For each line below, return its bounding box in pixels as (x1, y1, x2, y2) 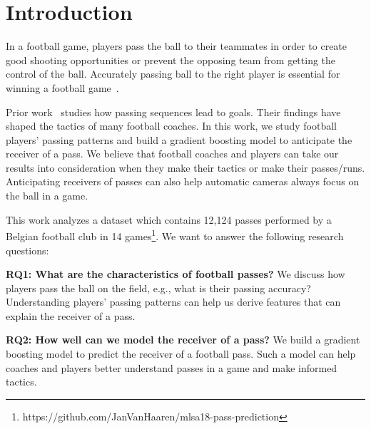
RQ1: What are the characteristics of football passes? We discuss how (6, 267, 345, 281)
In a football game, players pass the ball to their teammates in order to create (6, 38, 347, 53)
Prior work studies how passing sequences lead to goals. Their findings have (6, 104, 341, 119)
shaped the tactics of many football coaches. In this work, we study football (6, 118, 337, 133)
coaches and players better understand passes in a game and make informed (6, 360, 337, 375)
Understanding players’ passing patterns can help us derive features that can (6, 294, 341, 309)
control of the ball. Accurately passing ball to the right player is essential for (6, 66, 340, 81)
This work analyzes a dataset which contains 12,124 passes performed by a (6, 212, 332, 227)
